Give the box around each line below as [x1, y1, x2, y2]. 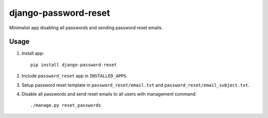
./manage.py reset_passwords [30, 103, 101, 108]
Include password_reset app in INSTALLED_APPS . [21, 73, 128, 79]
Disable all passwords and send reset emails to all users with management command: [21, 91, 197, 97]
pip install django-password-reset [30, 62, 117, 68]
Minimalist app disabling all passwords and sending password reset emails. [9, 25, 163, 31]
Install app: [21, 50, 44, 56]
